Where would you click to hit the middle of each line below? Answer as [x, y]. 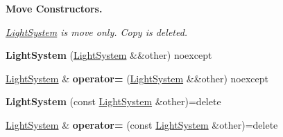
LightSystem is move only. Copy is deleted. [97, 31]
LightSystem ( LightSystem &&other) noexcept [109, 55]
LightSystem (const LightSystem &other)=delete [113, 101]
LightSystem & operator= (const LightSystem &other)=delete [142, 124]
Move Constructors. [54, 8]
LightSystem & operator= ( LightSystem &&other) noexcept [137, 78]
